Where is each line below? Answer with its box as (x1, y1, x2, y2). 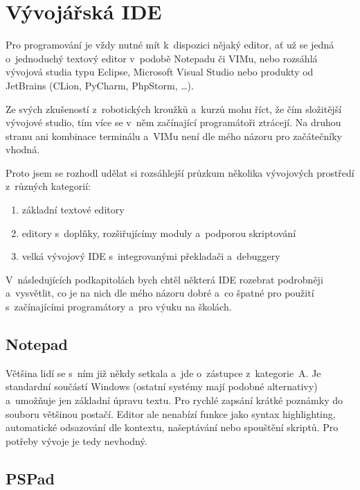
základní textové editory (21, 202, 125, 217)
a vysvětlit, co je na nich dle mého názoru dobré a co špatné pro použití (6, 286, 314, 300)
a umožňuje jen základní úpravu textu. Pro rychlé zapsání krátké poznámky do (6, 393, 343, 408)
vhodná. (6, 142, 40, 157)
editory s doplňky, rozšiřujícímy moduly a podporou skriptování (21, 225, 296, 240)
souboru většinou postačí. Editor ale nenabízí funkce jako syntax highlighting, (6, 406, 336, 421)
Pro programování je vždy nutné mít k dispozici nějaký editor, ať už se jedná (6, 37, 334, 52)
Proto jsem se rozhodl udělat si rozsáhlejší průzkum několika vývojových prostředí (6, 165, 354, 180)
